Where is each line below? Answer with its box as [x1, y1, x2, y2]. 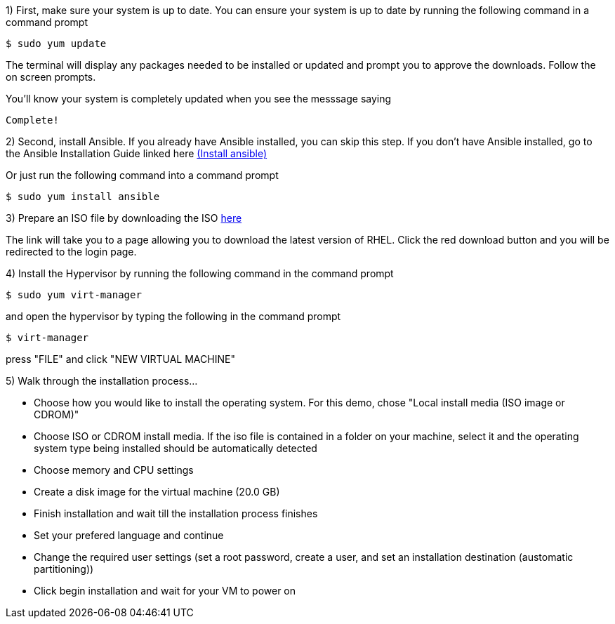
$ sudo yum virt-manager [6, 289, 142, 300]
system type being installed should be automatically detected [34, 442, 317, 454]
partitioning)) [34, 563, 94, 575]
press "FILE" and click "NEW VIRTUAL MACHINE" [6, 353, 235, 365]
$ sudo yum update [6, 38, 107, 49]
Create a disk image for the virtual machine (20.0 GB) [34, 486, 280, 498]
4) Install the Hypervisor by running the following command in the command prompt [6, 267, 394, 279]
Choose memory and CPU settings [34, 464, 194, 476]
